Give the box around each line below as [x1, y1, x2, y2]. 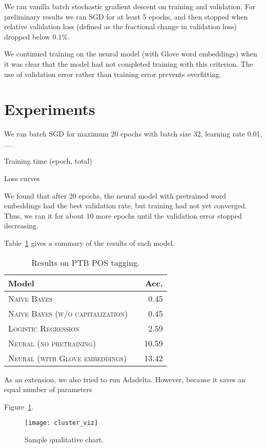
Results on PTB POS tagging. [31, 256, 140, 268]
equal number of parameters [4, 384, 92, 395]
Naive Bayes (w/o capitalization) [8, 307, 128, 319]
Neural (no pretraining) [8, 337, 96, 349]
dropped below [4, 31, 50, 42]
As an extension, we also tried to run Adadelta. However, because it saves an [4, 374, 246, 384]
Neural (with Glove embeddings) [8, 352, 127, 364]
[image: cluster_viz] [25, 419, 98, 427]
